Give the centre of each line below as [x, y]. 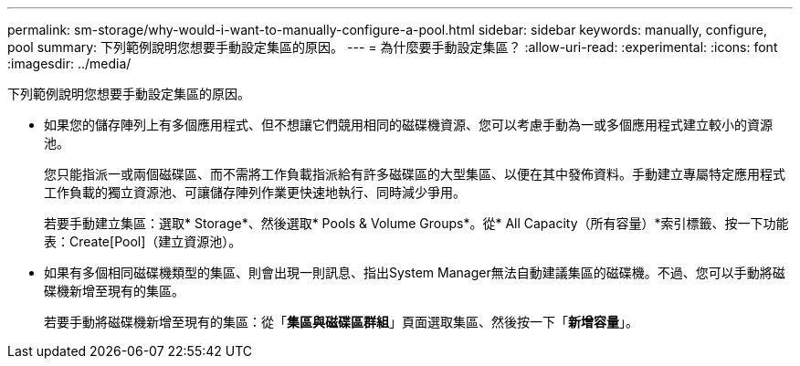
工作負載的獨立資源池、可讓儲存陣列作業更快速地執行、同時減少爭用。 [255, 192]
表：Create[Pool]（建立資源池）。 [143, 241]
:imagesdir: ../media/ [69, 63]
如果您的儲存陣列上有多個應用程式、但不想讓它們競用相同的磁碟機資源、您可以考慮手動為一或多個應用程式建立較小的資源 [408, 125]
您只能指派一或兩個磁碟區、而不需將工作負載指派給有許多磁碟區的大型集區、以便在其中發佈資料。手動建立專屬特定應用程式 [415, 174]
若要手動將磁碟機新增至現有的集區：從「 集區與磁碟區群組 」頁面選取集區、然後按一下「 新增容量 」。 [341, 322]
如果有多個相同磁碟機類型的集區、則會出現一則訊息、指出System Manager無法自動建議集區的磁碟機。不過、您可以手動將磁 [415, 272]
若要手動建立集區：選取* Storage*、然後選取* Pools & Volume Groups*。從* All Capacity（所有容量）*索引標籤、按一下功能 [416, 223]
